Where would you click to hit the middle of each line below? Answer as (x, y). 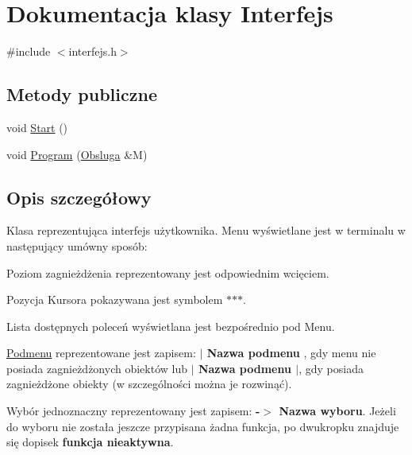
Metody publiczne (82, 94)
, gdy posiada (331, 368)
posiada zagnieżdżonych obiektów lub (97, 368)
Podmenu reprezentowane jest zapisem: (101, 353)
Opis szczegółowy (79, 197)
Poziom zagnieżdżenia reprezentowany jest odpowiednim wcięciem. (168, 272)
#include (29, 51)
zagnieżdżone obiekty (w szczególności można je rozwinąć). (149, 384)
